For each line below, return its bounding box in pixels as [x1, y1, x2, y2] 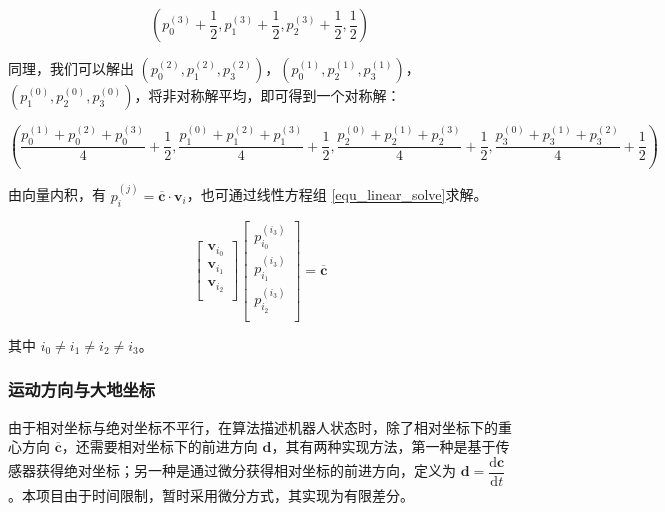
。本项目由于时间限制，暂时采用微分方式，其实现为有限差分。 [8, 484, 414, 505]
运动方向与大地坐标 [8, 377, 156, 402]
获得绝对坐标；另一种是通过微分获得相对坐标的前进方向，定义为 [35, 460, 456, 481]
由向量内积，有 [8, 184, 106, 205]
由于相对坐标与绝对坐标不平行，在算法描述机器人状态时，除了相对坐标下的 [8, 416, 498, 437]
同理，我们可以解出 [8, 58, 134, 78]
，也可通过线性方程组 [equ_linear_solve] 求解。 [186, 184, 488, 205]
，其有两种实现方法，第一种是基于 [271, 436, 496, 457]
